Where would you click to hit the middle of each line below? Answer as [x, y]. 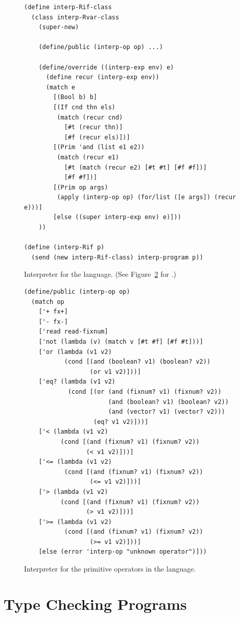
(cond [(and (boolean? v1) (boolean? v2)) [137, 362]
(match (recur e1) [88, 157]
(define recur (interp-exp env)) [102, 77]
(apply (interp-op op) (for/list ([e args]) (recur [147, 197]
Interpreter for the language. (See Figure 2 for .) [100, 274]
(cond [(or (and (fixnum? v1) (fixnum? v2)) [145, 391]
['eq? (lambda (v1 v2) [77, 382]
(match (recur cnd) [90, 117]
